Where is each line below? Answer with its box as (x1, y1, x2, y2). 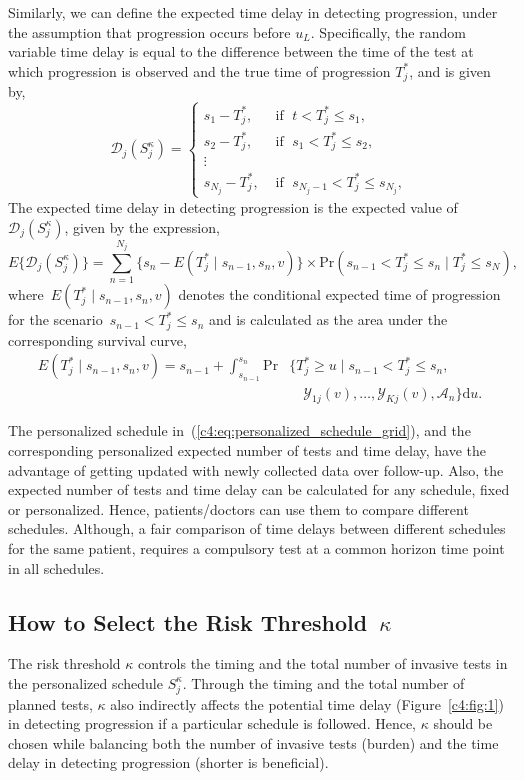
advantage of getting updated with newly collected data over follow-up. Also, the (8, 459, 504, 480)
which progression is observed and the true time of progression (8, 60, 391, 81)
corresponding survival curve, (8, 329, 187, 350)
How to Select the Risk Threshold (8, 606, 368, 637)
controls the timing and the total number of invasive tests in (138, 653, 508, 674)
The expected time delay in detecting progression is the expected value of (8, 196, 458, 217)
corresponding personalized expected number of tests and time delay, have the (8, 440, 487, 460)
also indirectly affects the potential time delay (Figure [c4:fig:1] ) (110, 693, 504, 714)
